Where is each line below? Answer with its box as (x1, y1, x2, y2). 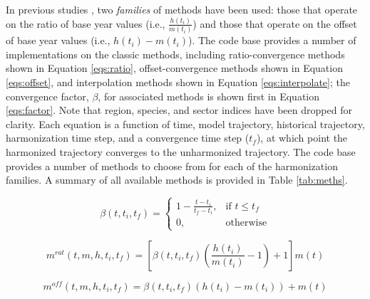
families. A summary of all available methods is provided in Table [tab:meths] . (6, 172, 348, 187)
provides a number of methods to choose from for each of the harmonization (6, 158, 338, 173)
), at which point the (256, 130, 348, 145)
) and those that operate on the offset (192, 16, 357, 31)
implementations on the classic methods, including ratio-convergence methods (6, 46, 345, 61)
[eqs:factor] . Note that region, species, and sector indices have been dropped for (6, 103, 352, 117)
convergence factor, (6, 88, 89, 103)
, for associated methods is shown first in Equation (98, 88, 320, 103)
